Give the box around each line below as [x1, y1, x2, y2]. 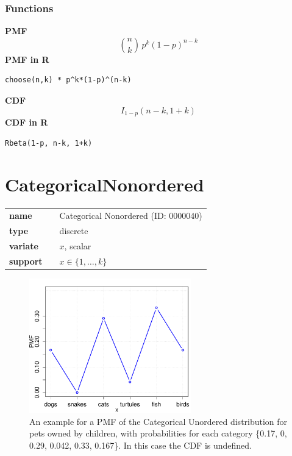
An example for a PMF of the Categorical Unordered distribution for [29, 415, 288, 427]
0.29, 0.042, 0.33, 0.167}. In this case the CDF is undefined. [29, 438, 252, 451]
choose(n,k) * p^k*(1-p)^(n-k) [5, 76, 132, 85]
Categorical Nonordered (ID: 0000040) [59, 209, 202, 222]
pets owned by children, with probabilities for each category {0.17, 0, [29, 427, 287, 440]
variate [9, 239, 38, 252]
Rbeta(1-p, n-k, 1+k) [5, 138, 93, 148]
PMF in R [5, 52, 49, 65]
